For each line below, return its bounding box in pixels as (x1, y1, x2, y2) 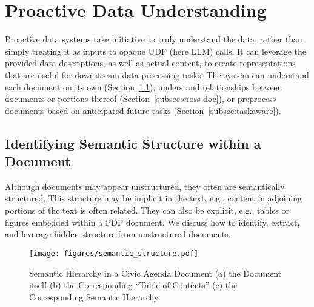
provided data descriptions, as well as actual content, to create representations (5, 56, 296, 69)
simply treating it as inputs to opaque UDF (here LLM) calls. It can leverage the (5, 44, 307, 57)
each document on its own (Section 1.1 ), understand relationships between (5, 80, 282, 93)
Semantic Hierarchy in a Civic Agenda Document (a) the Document (29, 266, 282, 279)
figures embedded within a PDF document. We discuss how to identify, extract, (5, 215, 300, 228)
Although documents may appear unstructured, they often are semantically (5, 180, 285, 192)
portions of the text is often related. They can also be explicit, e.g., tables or (5, 204, 290, 217)
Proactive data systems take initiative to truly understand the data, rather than (5, 33, 302, 46)
